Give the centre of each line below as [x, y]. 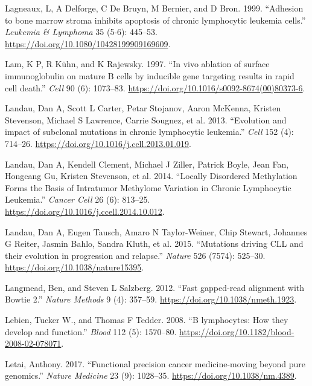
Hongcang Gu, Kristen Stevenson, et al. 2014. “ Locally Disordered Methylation [151, 176]
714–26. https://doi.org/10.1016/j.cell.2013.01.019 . [98, 143]
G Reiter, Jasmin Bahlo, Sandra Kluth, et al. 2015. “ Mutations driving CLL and [154, 244]
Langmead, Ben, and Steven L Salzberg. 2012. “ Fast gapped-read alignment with [155, 287]
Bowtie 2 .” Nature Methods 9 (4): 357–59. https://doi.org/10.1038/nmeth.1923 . [151, 299]
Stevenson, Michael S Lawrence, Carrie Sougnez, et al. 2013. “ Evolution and [146, 119]
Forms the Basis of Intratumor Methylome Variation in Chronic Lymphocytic [148, 187]
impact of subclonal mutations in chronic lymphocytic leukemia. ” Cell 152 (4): [149, 132]
